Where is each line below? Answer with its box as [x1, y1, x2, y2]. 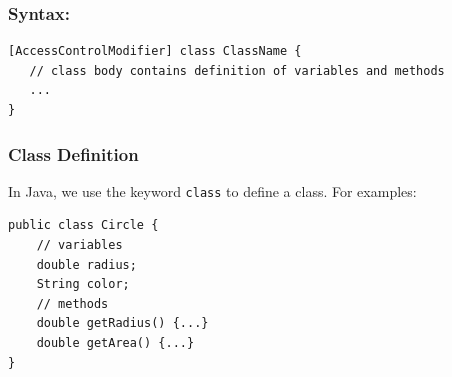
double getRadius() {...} [36, 316, 209, 331]
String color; [36, 277, 130, 292]
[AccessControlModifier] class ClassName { [8, 44, 302, 59]
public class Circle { [8, 218, 159, 233]
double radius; [36, 257, 137, 272]
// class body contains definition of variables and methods [29, 63, 445, 78]
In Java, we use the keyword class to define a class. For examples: [8, 180, 417, 201]
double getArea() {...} [36, 336, 195, 351]
